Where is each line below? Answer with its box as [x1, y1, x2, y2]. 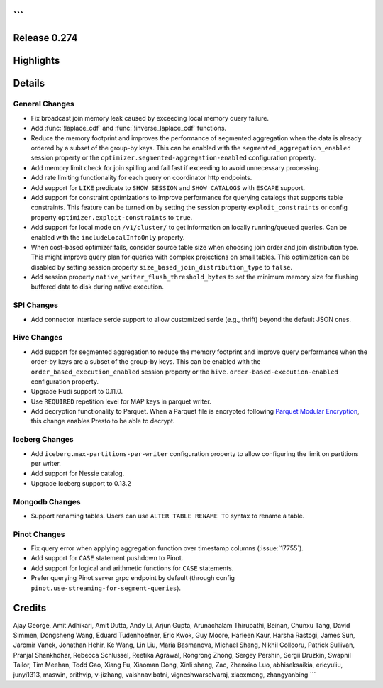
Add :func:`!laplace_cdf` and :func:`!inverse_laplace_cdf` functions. [30, 124, 227, 133]
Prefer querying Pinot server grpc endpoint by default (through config [30, 574, 235, 582]
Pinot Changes [13, 529, 65, 539]
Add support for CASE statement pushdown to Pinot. [30, 554, 184, 562]
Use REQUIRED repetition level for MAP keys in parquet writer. [30, 397, 212, 406]
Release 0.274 [13, 32, 78, 44]
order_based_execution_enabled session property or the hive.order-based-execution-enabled [30, 367, 338, 376]
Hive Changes [13, 333, 63, 343]
